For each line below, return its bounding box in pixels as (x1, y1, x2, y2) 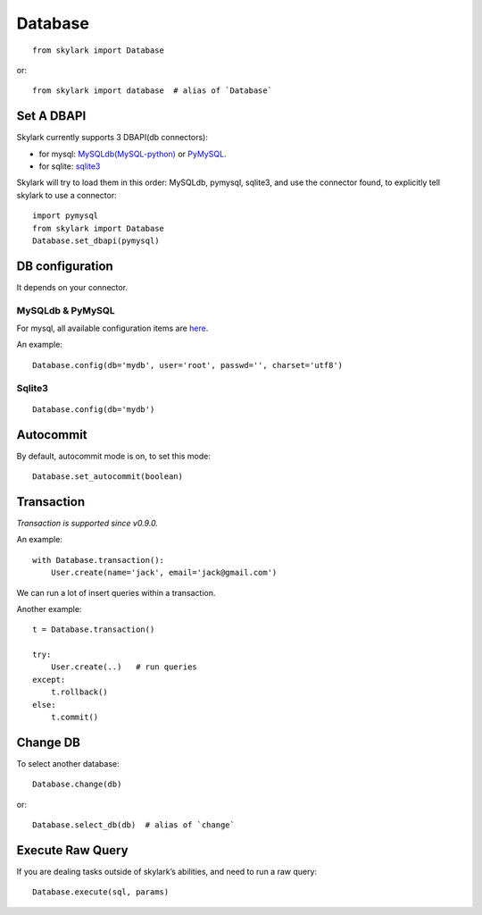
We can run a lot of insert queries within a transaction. (16, 587, 216, 598)
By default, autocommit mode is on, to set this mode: (16, 450, 212, 461)
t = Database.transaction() (32, 625, 155, 634)
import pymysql (32, 211, 99, 221)
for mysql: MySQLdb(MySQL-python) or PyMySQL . (38, 148, 227, 159)
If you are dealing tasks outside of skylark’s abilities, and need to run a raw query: (16, 867, 317, 877)
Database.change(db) (32, 779, 122, 790)
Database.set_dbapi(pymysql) (32, 235, 160, 246)
